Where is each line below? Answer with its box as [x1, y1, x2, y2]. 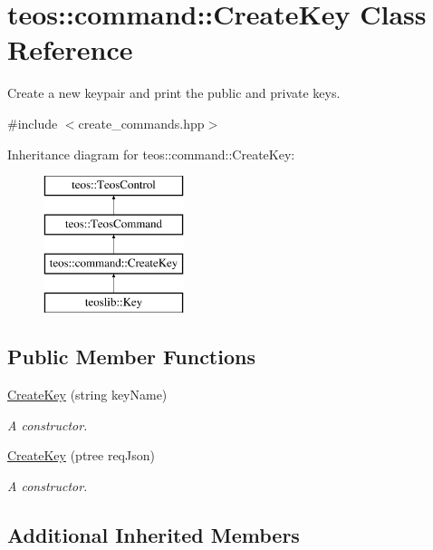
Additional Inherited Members [7, 520, 300, 548]
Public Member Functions [7, 343, 255, 371]
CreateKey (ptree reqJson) [7, 446, 155, 465]
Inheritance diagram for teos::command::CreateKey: [7, 144, 295, 163]
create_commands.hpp [78, 113, 205, 132]
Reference [7, 31, 133, 68]
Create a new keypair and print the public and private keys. [7, 83, 341, 102]
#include [7, 113, 58, 132]
